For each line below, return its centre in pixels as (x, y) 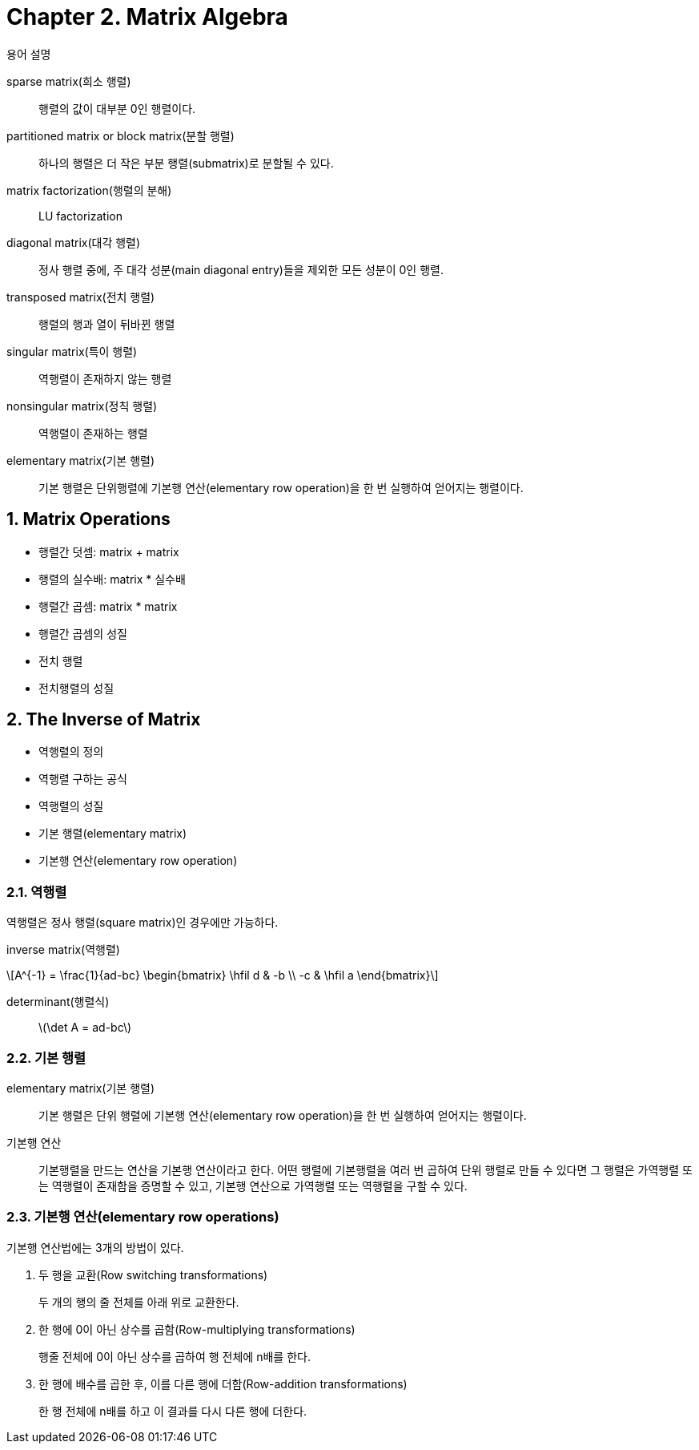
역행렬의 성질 (71, 806)
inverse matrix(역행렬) (63, 950)
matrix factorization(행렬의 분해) (89, 190)
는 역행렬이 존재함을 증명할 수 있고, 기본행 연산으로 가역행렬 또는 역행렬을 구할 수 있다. (253, 1185)
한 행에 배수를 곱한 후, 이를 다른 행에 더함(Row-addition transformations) (223, 1383)
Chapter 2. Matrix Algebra (147, 17)
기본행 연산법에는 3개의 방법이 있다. (95, 1247)
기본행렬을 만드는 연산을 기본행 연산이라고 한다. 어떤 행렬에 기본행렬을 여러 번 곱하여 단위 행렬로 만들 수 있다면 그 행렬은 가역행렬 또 (366, 1169)
